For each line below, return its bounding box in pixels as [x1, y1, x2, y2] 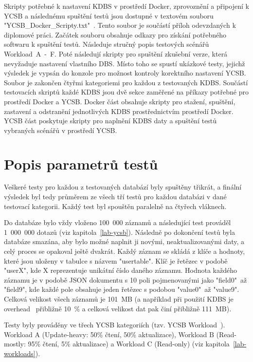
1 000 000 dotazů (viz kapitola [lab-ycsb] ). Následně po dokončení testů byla [4, 227, 235, 237]
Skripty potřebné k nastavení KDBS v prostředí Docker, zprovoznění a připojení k [4, 1, 249, 11]
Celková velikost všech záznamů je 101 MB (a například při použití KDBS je [4, 293, 234, 304]
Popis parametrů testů [4, 153, 158, 173]
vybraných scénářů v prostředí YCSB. [4, 125, 117, 135]
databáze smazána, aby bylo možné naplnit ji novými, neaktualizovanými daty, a [4, 236, 244, 247]
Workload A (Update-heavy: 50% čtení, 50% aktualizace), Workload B [4, 329, 214, 339]
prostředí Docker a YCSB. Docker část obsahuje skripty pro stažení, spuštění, [4, 96, 235, 106]
